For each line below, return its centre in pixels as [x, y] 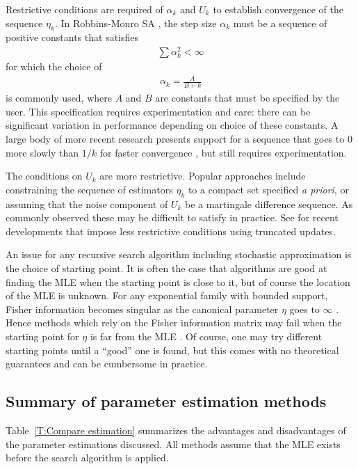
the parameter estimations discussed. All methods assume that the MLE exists [173, 444]
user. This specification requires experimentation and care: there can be [158, 111]
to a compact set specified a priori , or [268, 189]
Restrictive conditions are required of [84, 9]
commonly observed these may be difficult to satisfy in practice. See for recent [172, 217]
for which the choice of [54, 66]
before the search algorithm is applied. [87, 458]
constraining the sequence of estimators [89, 189]
